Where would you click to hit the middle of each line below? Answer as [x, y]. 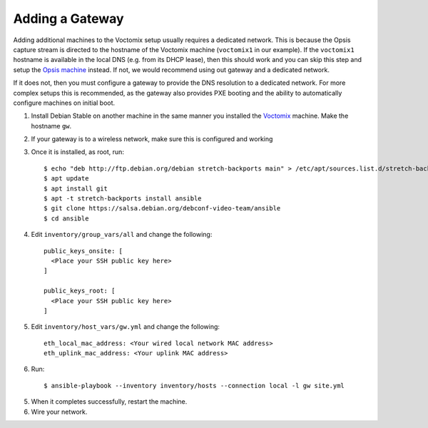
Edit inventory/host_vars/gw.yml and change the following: [126, 327]
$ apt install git [76, 188]
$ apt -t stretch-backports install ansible [123, 199]
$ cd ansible [66, 218]
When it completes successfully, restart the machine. [109, 402]
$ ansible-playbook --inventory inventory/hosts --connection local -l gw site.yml [194, 386]
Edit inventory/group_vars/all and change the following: [122, 235]
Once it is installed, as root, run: [78, 152]
